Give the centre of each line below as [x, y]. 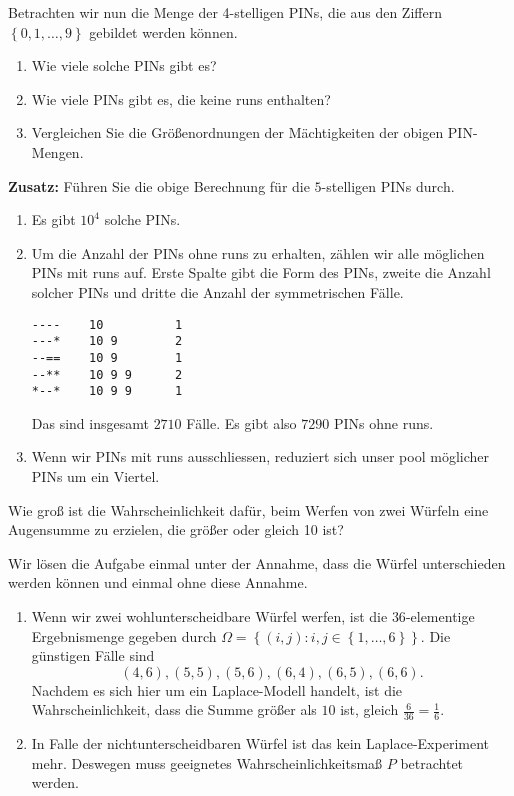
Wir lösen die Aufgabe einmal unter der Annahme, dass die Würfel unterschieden [257, 562]
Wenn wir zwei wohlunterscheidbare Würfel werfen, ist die [209, 615]
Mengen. [57, 151]
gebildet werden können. [163, 31]
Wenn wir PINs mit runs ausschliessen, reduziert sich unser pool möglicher [260, 456]
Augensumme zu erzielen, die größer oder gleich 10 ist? [176, 529]
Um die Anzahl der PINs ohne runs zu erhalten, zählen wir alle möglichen [258, 252]
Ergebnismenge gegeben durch [124, 635]
